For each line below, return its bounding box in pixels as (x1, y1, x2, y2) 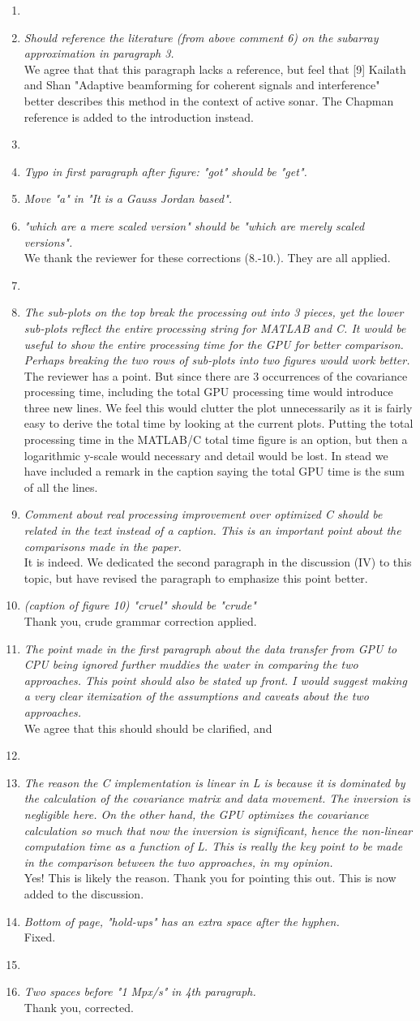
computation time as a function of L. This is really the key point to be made (24, 838, 403, 855)
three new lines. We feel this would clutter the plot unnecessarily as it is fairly (24, 398, 413, 416)
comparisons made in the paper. (24, 537, 182, 554)
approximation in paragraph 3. (24, 45, 174, 62)
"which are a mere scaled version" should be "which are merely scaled (24, 217, 365, 234)
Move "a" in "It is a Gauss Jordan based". (24, 190, 233, 207)
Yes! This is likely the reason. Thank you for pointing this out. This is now (24, 869, 396, 886)
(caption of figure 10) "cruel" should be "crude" (24, 597, 256, 614)
